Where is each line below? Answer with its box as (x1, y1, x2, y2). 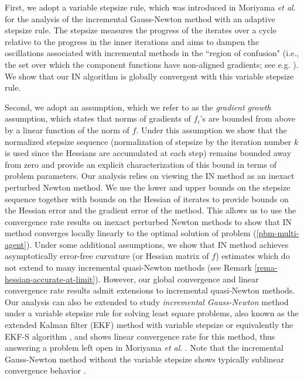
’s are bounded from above (200, 112, 296, 125)
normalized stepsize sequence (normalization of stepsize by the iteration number (5, 135, 292, 147)
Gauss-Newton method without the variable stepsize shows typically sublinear (5, 353, 285, 365)
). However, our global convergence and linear (95, 272, 259, 285)
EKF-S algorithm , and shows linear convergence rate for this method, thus (5, 330, 275, 342)
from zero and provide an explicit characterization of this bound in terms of (5, 158, 276, 170)
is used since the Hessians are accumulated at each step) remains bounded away (5, 147, 292, 159)
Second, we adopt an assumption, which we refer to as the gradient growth (5, 101, 271, 113)
